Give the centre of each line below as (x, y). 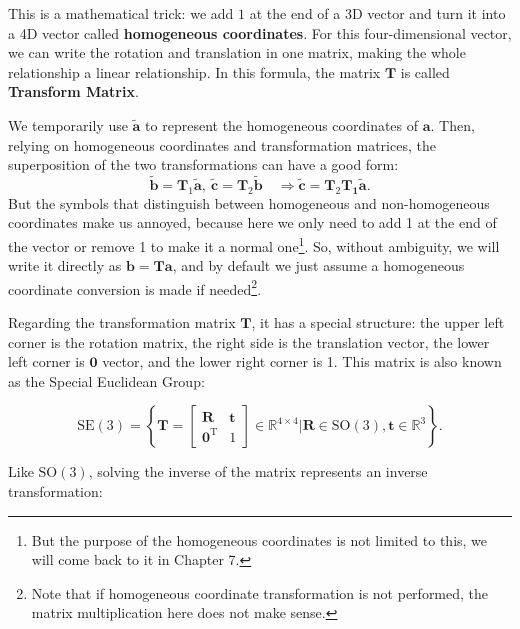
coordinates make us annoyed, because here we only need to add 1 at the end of (252, 222)
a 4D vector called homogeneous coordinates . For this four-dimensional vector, (260, 32)
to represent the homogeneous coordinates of (282, 124)
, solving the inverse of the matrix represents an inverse (258, 471)
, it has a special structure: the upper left (378, 322)
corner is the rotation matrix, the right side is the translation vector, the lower (249, 341)
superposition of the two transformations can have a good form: (203, 164)
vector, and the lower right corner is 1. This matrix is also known (302, 361)
